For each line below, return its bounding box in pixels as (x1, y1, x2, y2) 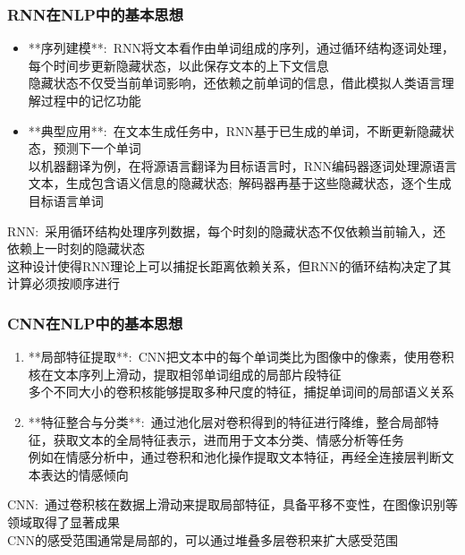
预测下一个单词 (53, 139, 141, 158)
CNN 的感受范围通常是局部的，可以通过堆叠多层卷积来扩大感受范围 (7, 530, 399, 549)
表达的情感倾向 (40, 465, 129, 483)
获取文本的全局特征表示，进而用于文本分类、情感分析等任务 (53, 430, 404, 448)
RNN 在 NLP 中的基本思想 (7, 3, 183, 25)
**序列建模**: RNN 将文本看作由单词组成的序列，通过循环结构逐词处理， (28, 38, 455, 57)
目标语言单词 (28, 191, 104, 209)
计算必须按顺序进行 (7, 274, 120, 293)
